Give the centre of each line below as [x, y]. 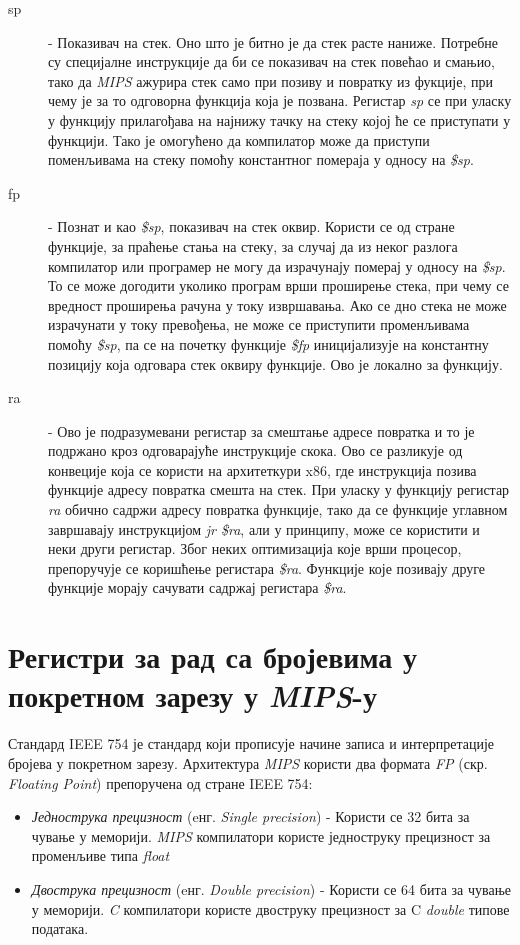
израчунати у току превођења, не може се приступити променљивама [259, 324]
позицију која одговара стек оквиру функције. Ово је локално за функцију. [275, 363]
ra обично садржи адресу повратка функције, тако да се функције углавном [278, 509]
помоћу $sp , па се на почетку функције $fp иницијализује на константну [268, 343]
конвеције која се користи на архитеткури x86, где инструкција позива [262, 469]
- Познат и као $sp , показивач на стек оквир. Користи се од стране [251, 226]
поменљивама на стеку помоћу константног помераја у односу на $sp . [261, 159]
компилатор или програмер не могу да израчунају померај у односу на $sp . [277, 265]
